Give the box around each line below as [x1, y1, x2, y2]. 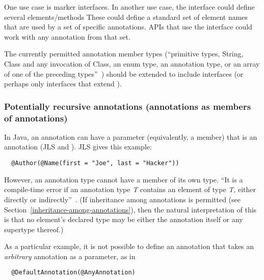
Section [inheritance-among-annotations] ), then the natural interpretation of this [4, 204, 257, 214]
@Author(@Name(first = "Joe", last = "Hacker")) [11, 160, 179, 167]
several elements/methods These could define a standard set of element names [4, 11, 248, 22]
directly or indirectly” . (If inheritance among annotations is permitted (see [4, 194, 241, 204]
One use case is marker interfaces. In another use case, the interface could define [4, 2, 255, 12]
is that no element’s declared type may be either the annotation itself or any [4, 214, 243, 225]
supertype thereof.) [4, 224, 64, 234]
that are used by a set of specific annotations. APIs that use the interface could [4, 21, 252, 32]
